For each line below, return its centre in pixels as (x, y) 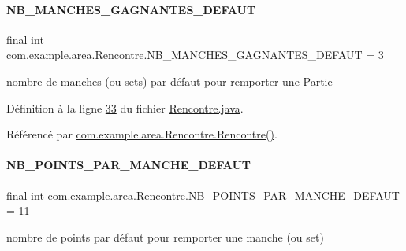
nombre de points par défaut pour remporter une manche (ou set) (165, 236)
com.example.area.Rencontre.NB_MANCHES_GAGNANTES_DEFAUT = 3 (195, 55)
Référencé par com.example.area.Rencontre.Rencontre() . (142, 134)
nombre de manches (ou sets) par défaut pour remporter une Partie (169, 81)
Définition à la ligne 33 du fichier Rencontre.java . (125, 107)
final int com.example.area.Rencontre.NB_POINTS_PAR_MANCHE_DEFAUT (203, 195)
